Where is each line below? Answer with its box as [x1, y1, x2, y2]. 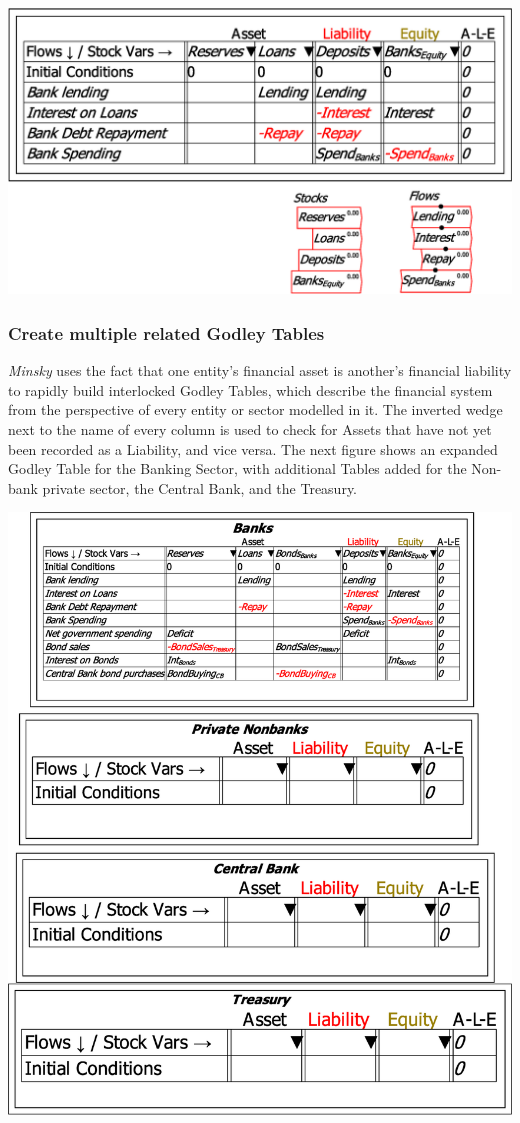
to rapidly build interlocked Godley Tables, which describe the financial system [8, 379, 493, 400]
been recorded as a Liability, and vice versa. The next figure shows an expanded [8, 438, 498, 459]
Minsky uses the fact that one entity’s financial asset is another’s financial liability [8, 360, 512, 381]
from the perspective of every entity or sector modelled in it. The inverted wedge [8, 399, 503, 420]
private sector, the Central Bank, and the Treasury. [42, 477, 358, 498]
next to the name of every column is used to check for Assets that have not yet [8, 419, 492, 440]
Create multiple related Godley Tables [8, 320, 325, 345]
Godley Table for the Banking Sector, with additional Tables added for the [8, 458, 467, 479]
